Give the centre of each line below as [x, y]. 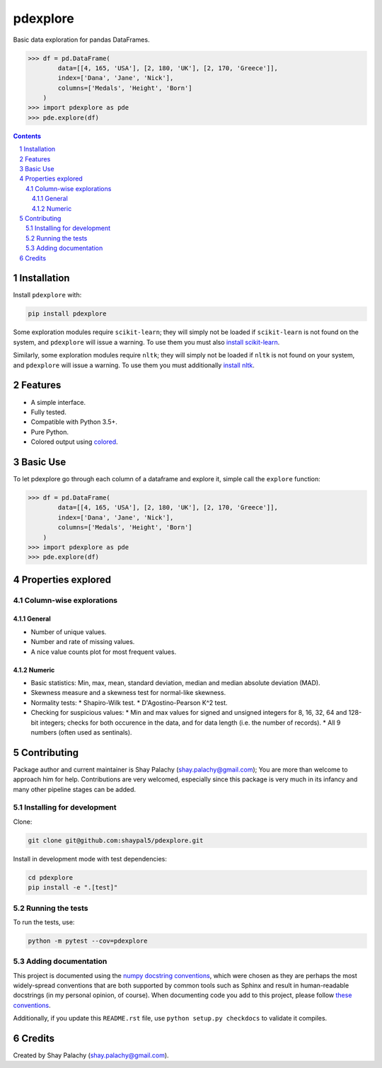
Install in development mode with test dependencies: [90, 859]
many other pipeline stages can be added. [75, 789]
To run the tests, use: [44, 922]
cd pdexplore [51, 877]
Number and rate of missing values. [83, 642]
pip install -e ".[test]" [73, 888]
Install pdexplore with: [47, 295]
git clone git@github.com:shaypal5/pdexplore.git [116, 840]
